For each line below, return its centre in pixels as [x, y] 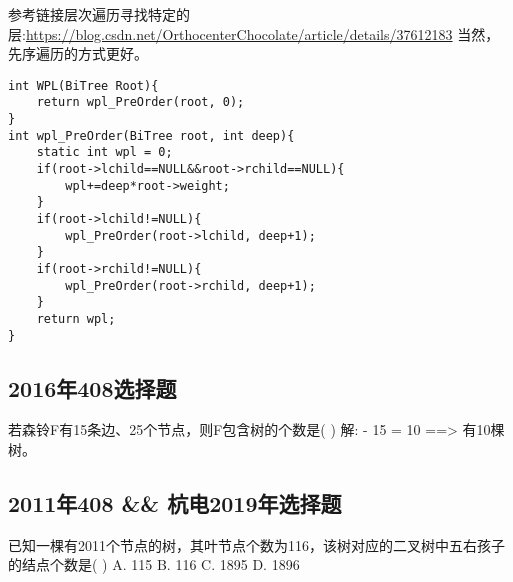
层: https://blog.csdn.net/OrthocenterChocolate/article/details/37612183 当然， [254, 33]
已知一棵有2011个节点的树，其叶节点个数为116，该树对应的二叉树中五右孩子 [256, 544]
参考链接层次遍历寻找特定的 [99, 14]
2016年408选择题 [92, 387]
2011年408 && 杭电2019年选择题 [175, 503]
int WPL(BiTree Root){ [83, 85]
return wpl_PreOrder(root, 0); [140, 102]
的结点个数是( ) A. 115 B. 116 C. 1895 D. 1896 [154, 564]
